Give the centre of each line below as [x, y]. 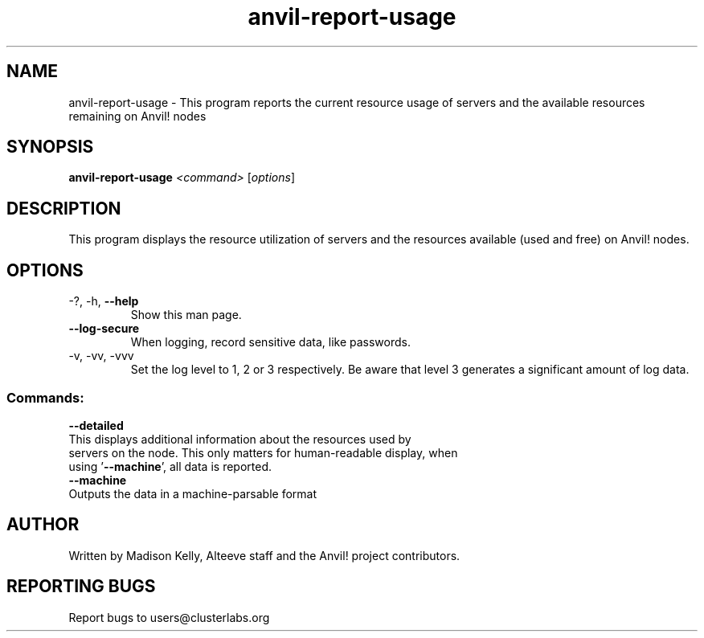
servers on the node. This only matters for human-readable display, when [263, 452]
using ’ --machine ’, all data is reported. [170, 466]
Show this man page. [186, 315]
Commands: [45, 397]
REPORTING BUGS [81, 587]
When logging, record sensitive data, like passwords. [270, 342]
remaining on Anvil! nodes [137, 116]
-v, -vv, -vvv [101, 356]
